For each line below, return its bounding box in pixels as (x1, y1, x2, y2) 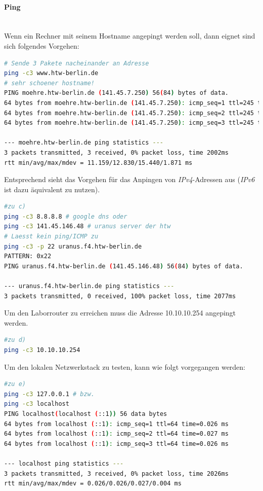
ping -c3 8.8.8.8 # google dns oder (4, 213, 127, 220)
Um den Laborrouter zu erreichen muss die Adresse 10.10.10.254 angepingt (4, 307, 236, 318)
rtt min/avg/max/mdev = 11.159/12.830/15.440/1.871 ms (4, 159, 193, 166)
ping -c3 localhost (4, 400, 69, 408)
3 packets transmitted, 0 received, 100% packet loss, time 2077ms (4, 292, 236, 300)
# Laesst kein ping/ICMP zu (4, 233, 99, 240)
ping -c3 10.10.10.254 (4, 346, 80, 354)
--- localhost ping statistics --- (4, 460, 124, 467)
